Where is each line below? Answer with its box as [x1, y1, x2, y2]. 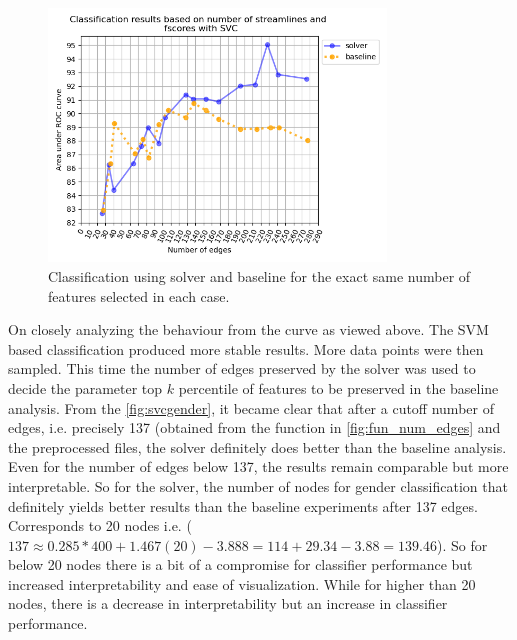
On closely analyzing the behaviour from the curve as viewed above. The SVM [8, 319, 489, 340]
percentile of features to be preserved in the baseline [178, 377, 499, 398]
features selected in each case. [48, 285, 230, 306]
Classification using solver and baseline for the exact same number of [48, 265, 471, 286]
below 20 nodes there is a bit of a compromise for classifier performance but [8, 554, 473, 575]
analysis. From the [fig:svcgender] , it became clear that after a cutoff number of [8, 397, 494, 418]
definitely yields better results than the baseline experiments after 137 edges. [8, 495, 478, 516]
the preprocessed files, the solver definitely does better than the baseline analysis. [8, 436, 507, 457]
